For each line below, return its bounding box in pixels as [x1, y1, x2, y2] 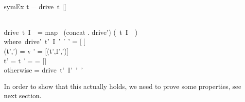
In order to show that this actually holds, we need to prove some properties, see [4, 81, 242, 91]
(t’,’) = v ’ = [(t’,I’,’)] [4, 45, 69, 56]
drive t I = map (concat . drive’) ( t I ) [4, 27, 138, 37]
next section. [4, 90, 42, 101]
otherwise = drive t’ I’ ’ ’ [4, 65, 83, 75]
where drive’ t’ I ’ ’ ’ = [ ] [4, 36, 86, 46]
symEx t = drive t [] [4, 1, 67, 11]
